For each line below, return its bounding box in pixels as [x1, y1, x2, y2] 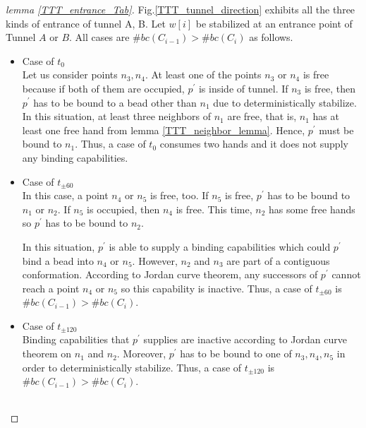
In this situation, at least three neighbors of [22, 109, 211, 124]
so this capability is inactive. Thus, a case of [121, 280, 312, 295]
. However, [132, 253, 178, 268]
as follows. [249, 30, 293, 44]
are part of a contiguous [226, 253, 330, 268]
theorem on [22, 346, 72, 361]
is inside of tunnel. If [198, 81, 288, 95]
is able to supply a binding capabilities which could [109, 239, 331, 254]
